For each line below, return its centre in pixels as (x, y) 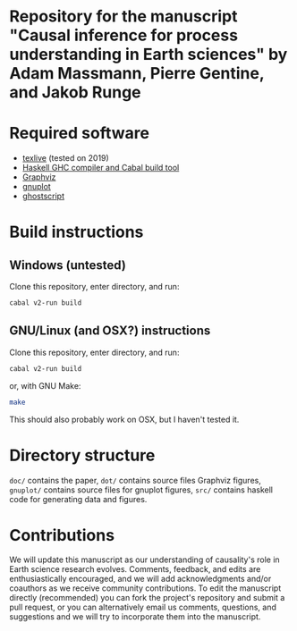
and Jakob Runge (75, 93)
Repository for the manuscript (123, 17)
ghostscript (43, 196)
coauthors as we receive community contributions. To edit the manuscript (145, 588)
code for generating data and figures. (78, 499)
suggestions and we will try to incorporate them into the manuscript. (135, 617)
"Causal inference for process (124, 35)
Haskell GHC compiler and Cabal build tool (101, 168)
